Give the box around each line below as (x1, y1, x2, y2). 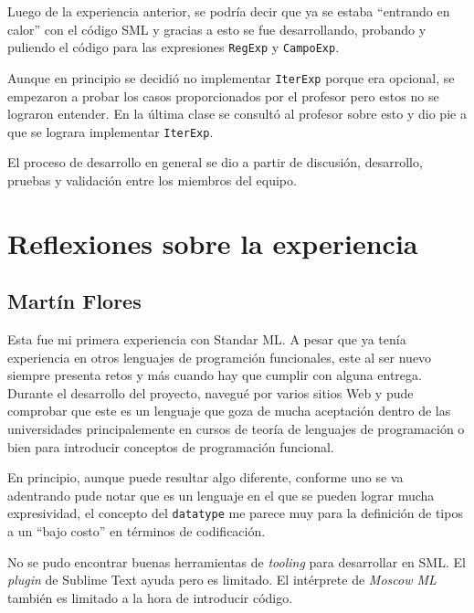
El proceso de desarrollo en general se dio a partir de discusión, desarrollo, (7, 153, 423, 172)
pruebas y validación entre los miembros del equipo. (7, 170, 297, 189)
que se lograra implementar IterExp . (7, 122, 214, 141)
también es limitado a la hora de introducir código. (7, 587, 293, 607)
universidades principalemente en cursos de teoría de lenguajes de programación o (7, 419, 465, 439)
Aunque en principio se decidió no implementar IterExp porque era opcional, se (7, 68, 455, 87)
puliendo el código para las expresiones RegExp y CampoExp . (7, 37, 340, 57)
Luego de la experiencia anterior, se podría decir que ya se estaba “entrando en (7, 2, 450, 20)
